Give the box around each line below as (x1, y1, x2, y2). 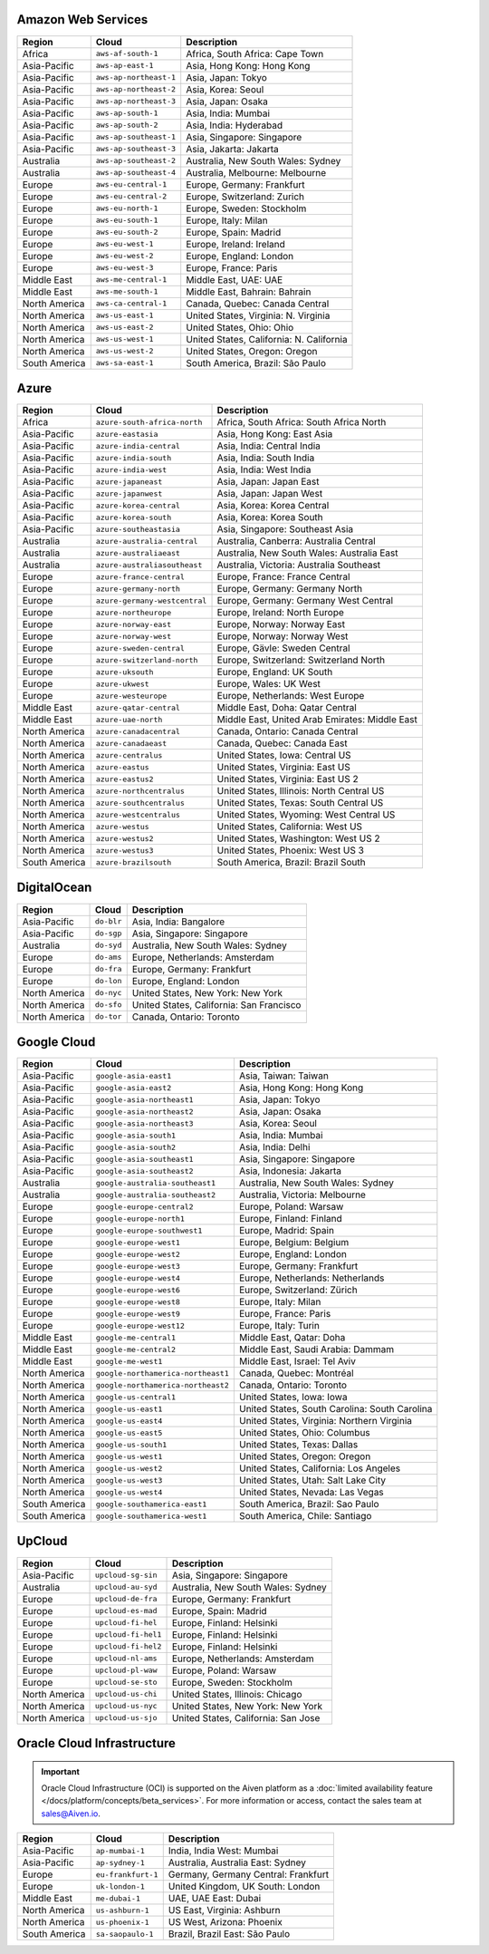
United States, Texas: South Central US (216, 797, 384, 809)
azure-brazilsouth (95, 857, 172, 867)
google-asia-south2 (95, 1142, 177, 1152)
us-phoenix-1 (95, 1917, 149, 1927)
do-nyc (95, 988, 122, 998)
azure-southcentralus (95, 798, 185, 808)
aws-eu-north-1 (95, 204, 158, 213)
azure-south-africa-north (95, 417, 203, 427)
